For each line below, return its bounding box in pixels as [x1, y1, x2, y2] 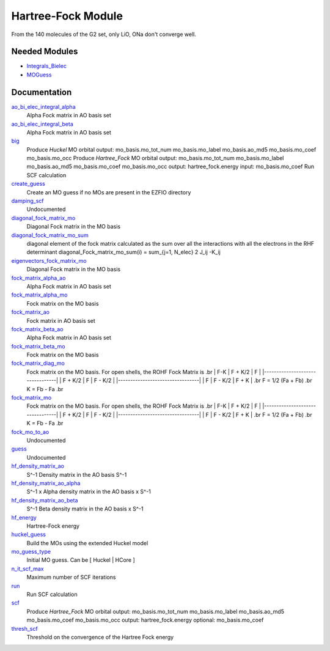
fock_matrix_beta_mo [11, 342, 65, 350]
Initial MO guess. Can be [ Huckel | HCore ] [26, 556, 136, 564]
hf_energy [11, 513, 37, 521]
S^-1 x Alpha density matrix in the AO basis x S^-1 [26, 488, 151, 495]
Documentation [11, 87, 72, 97]
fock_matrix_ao [11, 309, 50, 316]
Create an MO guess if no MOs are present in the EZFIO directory [26, 188, 191, 196]
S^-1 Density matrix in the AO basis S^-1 [26, 471, 127, 478]
